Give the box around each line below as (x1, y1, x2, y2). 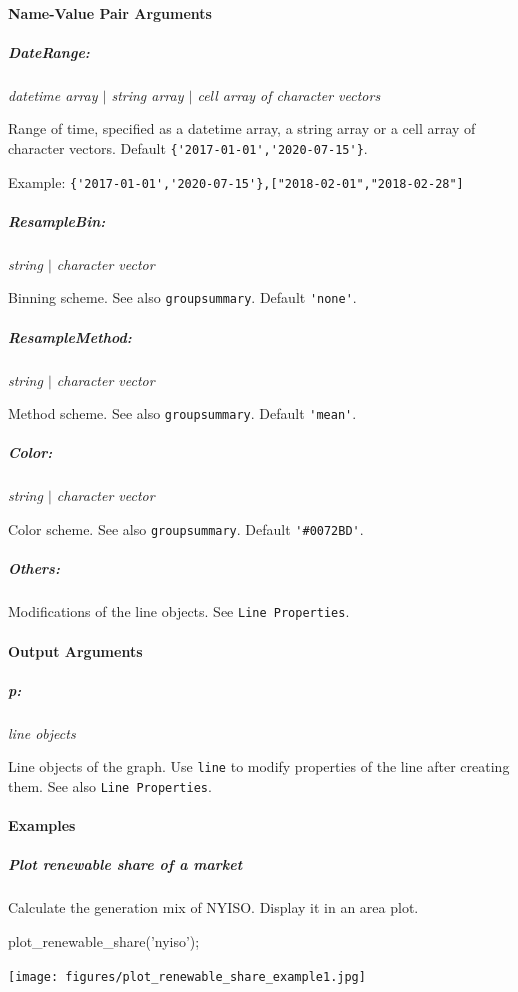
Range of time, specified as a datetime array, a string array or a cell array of (8, 118, 476, 139)
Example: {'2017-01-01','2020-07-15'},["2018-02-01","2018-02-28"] (8, 171, 464, 192)
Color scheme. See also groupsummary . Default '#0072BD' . (8, 519, 364, 540)
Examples (8, 815, 76, 836)
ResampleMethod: (8, 326, 132, 347)
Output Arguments (8, 640, 143, 661)
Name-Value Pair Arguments (8, 2, 212, 23)
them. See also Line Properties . (8, 775, 212, 796)
